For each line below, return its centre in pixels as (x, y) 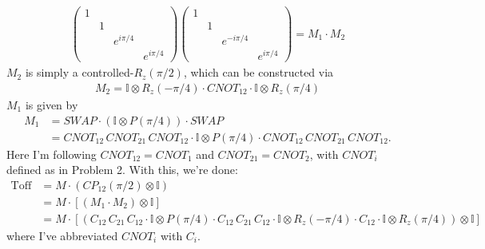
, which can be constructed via (258, 72)
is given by (52, 105)
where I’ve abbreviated (62, 235)
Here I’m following (52, 154)
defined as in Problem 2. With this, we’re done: (122, 170)
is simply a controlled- (80, 72)
